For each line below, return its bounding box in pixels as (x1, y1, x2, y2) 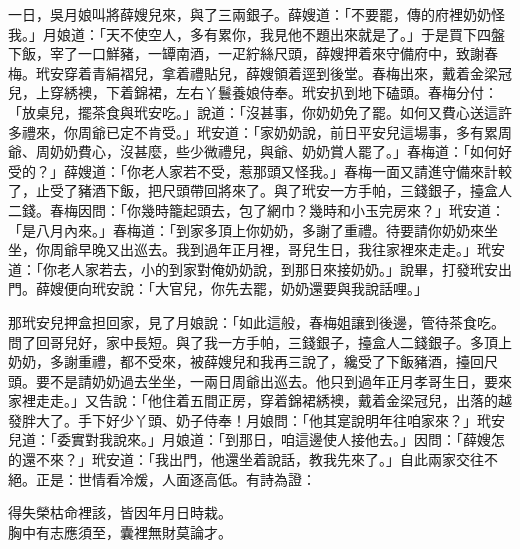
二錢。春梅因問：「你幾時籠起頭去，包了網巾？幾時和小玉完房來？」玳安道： (8, 199, 505, 220)
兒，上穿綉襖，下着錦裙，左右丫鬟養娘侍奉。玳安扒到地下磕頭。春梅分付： (8, 82, 498, 103)
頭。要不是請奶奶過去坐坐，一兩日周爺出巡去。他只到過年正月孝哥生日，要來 (8, 370, 512, 391)
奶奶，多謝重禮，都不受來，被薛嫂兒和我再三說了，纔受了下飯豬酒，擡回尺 (8, 351, 498, 372)
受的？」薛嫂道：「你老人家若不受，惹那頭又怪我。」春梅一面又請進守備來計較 (8, 160, 512, 181)
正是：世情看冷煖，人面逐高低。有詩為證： (35, 468, 316, 489)
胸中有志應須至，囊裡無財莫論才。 (8, 521, 232, 542)
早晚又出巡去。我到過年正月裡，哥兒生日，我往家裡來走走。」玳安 (77, 239, 505, 260)
